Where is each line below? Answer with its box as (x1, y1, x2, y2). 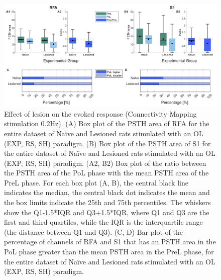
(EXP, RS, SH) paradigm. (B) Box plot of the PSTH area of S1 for (4, 138, 211, 148)
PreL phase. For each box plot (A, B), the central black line (4, 177, 188, 188)
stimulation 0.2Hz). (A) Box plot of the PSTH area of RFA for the (4, 118, 209, 129)
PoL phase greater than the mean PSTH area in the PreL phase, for (4, 246, 214, 257)
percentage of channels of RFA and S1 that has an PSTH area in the (4, 236, 216, 247)
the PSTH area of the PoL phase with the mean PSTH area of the (4, 167, 209, 178)
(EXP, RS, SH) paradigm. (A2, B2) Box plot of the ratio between (4, 157, 206, 168)
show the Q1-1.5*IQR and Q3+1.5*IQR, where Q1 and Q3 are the (4, 207, 209, 217)
